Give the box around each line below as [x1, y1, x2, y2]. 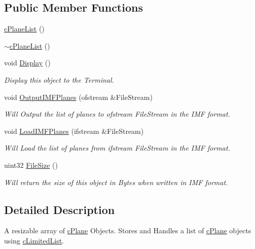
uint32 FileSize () [4, 159, 58, 170]
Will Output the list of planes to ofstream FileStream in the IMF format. [4, 109, 230, 119]
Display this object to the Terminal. [4, 74, 114, 85]
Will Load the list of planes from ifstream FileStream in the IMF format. [4, 143, 230, 153]
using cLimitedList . [4, 235, 64, 245]
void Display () [4, 57, 51, 68]
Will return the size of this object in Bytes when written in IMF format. [4, 176, 228, 187]
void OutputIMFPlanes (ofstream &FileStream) [4, 91, 153, 102]
